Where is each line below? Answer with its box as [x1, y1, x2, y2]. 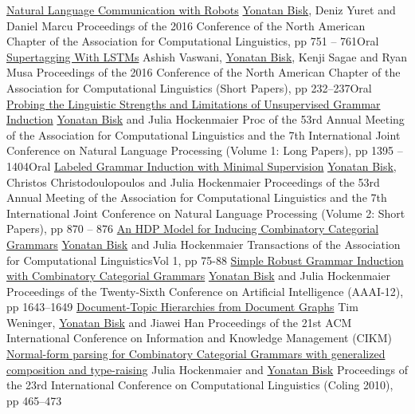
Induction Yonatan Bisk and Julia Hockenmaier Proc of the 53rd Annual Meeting [6, 111, 405, 128]
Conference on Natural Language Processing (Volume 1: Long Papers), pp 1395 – [6, 142, 403, 159]
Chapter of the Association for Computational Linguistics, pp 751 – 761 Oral [6, 33, 379, 49]
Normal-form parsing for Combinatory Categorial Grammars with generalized [6, 345, 386, 362]
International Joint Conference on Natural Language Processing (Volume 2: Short [6, 204, 405, 221]
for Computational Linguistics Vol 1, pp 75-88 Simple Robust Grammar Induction [6, 251, 404, 268]
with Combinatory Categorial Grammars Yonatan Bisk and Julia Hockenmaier [6, 267, 390, 284]
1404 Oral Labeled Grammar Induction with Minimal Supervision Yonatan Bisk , [6, 157, 397, 174]
